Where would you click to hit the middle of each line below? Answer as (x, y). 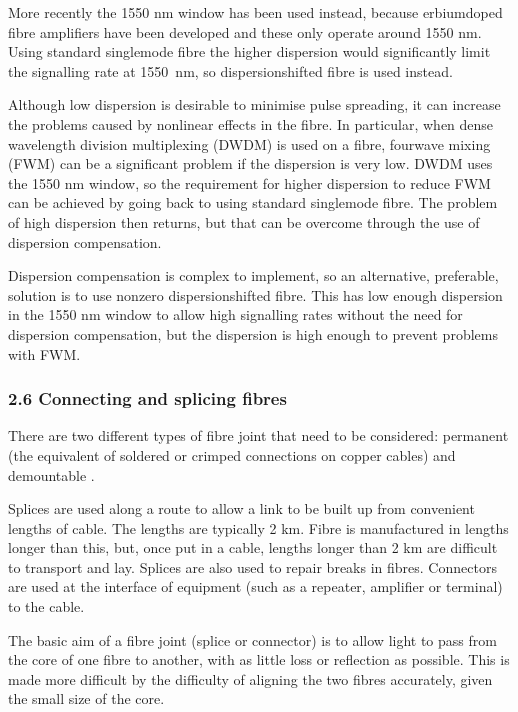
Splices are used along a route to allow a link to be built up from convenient (241, 508)
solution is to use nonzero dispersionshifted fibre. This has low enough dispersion (255, 294)
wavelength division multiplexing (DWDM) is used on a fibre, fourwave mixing (249, 143)
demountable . (51, 474)
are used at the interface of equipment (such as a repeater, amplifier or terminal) (255, 586)
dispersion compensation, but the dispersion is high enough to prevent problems (253, 333)
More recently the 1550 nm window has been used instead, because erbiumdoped (255, 12)
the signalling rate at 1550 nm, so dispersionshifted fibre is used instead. (230, 70)
